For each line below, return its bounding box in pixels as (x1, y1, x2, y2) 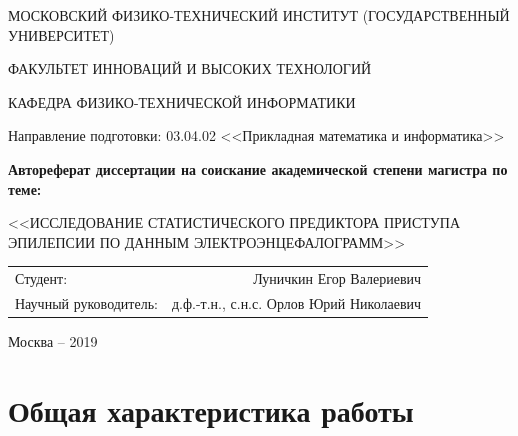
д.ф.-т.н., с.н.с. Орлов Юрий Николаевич (171, 292, 422, 313)
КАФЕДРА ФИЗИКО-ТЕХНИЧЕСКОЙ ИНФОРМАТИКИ (8, 91, 356, 112)
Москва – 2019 (8, 331, 98, 352)
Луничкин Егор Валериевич (253, 268, 422, 289)
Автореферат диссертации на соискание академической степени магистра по (8, 158, 508, 179)
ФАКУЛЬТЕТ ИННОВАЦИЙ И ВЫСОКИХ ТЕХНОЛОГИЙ (8, 58, 372, 79)
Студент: (15, 268, 68, 289)
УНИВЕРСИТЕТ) (8, 24, 115, 45)
